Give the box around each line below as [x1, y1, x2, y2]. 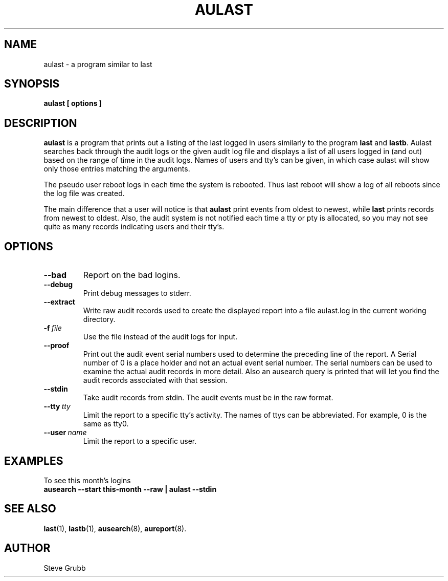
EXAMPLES [4, 454, 63, 467]
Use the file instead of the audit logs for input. [83, 332, 238, 341]
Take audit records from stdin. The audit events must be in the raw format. [83, 393, 333, 402]
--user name [43, 428, 87, 437]
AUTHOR [4, 542, 51, 555]
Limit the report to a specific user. [83, 437, 197, 446]
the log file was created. [43, 189, 125, 198]
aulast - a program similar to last [43, 59, 152, 69]
